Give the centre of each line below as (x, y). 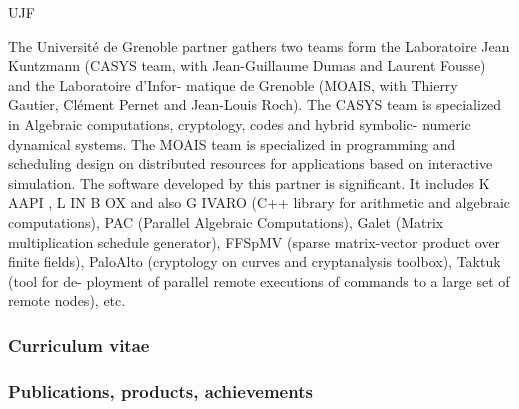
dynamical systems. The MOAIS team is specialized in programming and (232, 143)
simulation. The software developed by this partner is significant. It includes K (249, 182)
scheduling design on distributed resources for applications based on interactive (250, 163)
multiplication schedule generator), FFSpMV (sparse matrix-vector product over (254, 241)
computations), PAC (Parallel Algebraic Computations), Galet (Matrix (226, 221)
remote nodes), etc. (67, 300)
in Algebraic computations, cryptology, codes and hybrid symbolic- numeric (239, 123)
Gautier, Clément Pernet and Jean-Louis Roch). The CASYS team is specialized (255, 104)
